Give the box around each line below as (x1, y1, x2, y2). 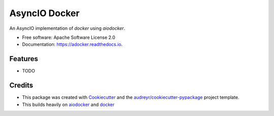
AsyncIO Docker (9, 8, 80, 19)
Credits (9, 81, 33, 90)
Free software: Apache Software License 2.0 (22, 34, 116, 40)
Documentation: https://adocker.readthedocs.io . (22, 41, 123, 47)
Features (9, 54, 38, 63)
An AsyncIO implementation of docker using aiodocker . (9, 25, 125, 31)
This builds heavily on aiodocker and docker (22, 101, 115, 107)
